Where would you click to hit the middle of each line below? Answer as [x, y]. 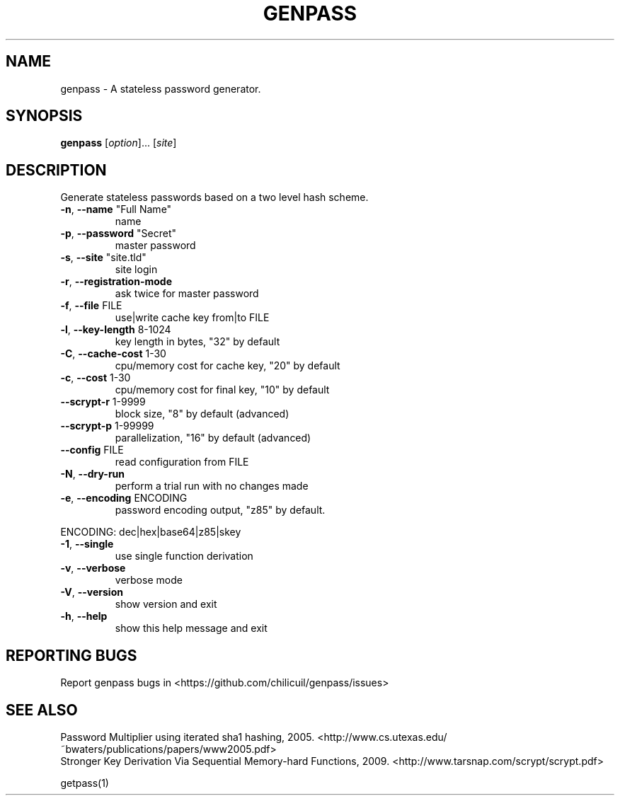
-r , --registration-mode [116, 282]
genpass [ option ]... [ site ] [119, 143]
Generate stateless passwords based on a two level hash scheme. [214, 197]
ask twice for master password [187, 294]
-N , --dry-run [93, 474]
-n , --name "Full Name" [116, 209]
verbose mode [149, 580]
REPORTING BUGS [71, 655]
